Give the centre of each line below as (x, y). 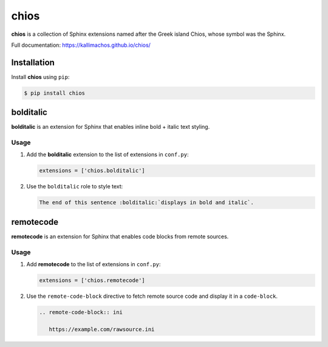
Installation (33, 62)
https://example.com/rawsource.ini (102, 329)
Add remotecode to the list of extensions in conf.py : (94, 264)
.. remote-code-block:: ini (81, 312)
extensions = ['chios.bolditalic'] (92, 171)
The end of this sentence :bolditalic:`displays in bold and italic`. (147, 203)
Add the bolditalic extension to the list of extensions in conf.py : (108, 154)
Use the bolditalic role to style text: (75, 187)
